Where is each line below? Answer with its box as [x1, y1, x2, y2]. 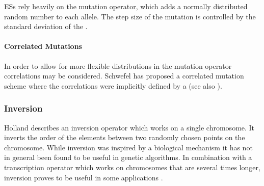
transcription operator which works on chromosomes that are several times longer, [4, 162, 260, 172]
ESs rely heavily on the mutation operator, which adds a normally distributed [4, 1, 248, 11]
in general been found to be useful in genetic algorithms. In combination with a [4, 152, 252, 163]
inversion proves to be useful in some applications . [4, 172, 163, 182]
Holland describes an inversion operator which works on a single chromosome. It [4, 122, 255, 132]
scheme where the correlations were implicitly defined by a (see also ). [4, 80, 222, 91]
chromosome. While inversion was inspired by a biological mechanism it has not [4, 142, 253, 152]
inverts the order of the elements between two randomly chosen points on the [4, 132, 245, 143]
